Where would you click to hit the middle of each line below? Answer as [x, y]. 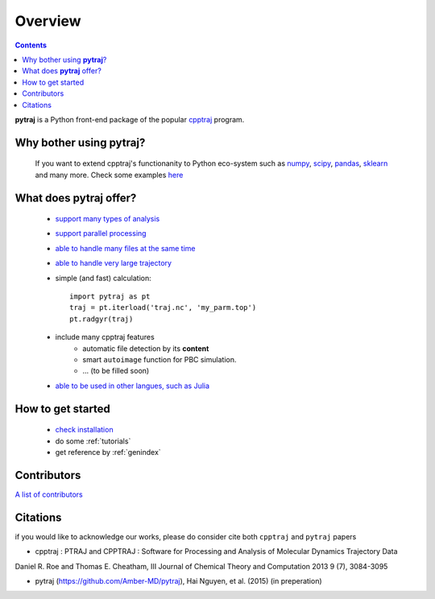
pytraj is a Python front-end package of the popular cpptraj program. [130, 119]
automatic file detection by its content [146, 348]
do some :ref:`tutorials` [93, 441]
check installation [84, 430]
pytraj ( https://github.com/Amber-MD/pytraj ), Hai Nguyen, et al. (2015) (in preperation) [178, 580]
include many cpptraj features [105, 337]
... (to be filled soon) [116, 371]
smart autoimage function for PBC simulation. [159, 359]
